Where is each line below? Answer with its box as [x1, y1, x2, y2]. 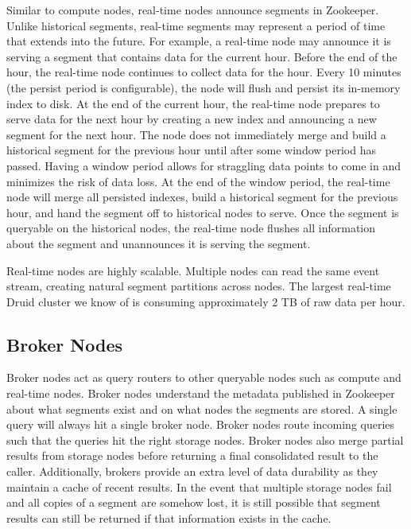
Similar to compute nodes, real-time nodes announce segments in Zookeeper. [6, 2, 379, 18]
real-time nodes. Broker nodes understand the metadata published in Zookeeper [6, 385, 395, 402]
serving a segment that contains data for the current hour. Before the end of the [6, 48, 397, 64]
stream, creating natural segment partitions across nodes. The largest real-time [6, 278, 391, 294]
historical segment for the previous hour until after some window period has [6, 142, 376, 158]
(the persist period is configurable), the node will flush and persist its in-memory [6, 79, 401, 95]
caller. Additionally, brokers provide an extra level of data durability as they [6, 463, 378, 480]
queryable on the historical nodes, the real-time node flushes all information [6, 220, 376, 236]
